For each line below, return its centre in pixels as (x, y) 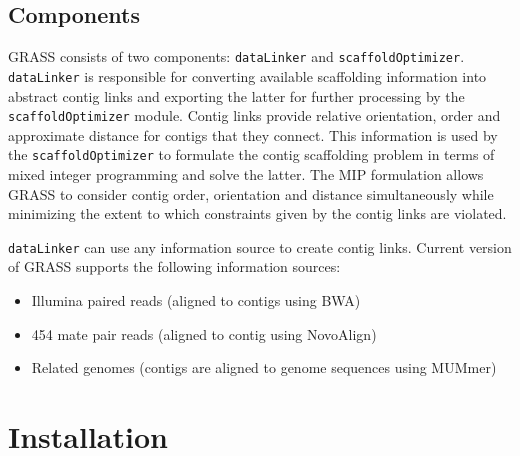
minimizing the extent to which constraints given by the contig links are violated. (257, 213)
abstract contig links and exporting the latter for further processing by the (236, 95)
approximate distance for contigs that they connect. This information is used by (253, 134)
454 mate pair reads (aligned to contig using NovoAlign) (204, 333)
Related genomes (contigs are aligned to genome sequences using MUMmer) (264, 367)
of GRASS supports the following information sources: (174, 266)
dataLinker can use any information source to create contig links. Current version (260, 246)
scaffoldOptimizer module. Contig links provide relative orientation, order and (254, 115)
